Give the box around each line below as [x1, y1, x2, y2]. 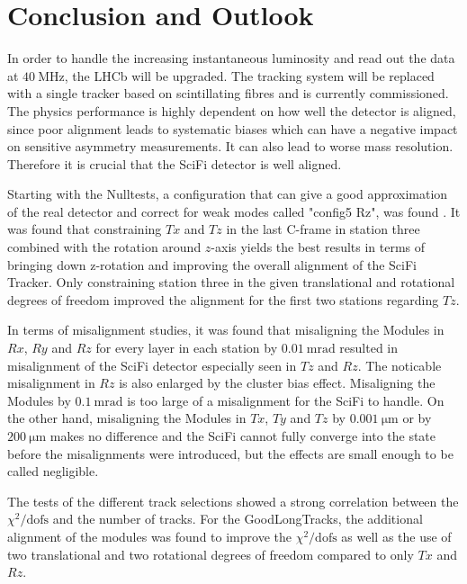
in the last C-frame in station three [226, 220, 420, 238]
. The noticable [357, 355, 442, 374]
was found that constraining [7, 220, 162, 238]
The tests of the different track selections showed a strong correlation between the [7, 491, 459, 510]
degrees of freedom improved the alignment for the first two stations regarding [7, 290, 439, 309]
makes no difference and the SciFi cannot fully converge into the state [49, 427, 436, 445]
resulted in [339, 338, 399, 357]
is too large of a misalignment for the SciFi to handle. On [127, 391, 445, 409]
